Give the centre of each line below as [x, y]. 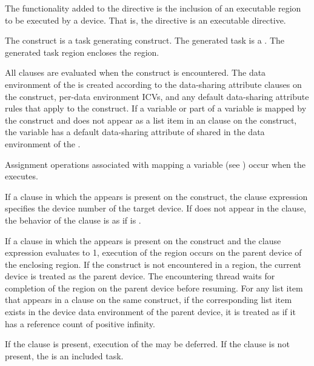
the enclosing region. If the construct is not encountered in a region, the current [153, 264]
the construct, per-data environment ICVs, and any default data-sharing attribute [157, 96]
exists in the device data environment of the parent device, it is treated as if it [150, 312]
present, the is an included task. [64, 355]
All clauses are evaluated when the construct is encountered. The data [135, 72]
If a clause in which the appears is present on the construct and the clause [143, 240]
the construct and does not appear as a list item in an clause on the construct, [151, 120]
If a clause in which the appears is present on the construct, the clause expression [156, 196]
